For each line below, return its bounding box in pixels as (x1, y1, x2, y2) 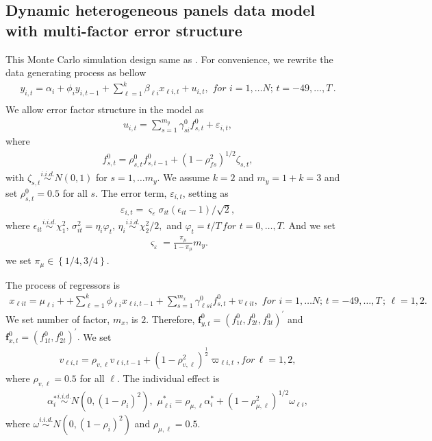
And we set (288, 218, 335, 233)
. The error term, (95, 186, 167, 200)
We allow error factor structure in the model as (5, 102, 204, 117)
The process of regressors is (5, 277, 120, 291)
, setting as (182, 186, 229, 200)
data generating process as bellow (5, 65, 147, 80)
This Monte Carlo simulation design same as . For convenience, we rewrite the (5, 51, 333, 66)
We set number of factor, (5, 311, 110, 326)
